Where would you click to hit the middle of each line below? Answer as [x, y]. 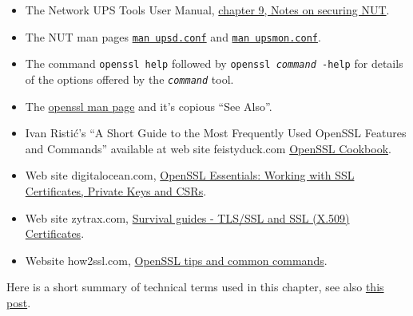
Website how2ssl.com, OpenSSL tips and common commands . [176, 260]
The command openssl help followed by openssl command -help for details [214, 63]
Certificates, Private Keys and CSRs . [116, 190]
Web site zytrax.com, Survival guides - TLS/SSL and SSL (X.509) [187, 217]
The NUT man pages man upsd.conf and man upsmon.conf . [173, 36]
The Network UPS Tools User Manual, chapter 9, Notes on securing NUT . [207, 10]
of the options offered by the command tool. [129, 79]
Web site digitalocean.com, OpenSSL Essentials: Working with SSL [190, 175]
